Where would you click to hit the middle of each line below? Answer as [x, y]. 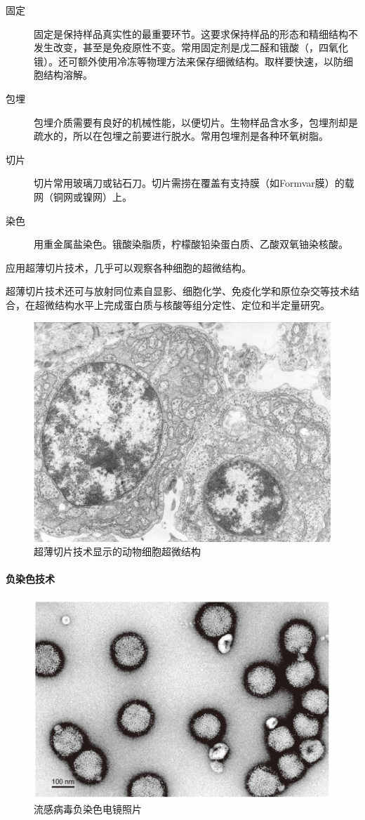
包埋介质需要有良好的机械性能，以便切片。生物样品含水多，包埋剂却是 [196, 122]
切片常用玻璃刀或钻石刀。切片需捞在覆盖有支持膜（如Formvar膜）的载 [194, 183]
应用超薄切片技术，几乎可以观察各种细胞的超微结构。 [128, 267]
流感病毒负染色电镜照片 [88, 808]
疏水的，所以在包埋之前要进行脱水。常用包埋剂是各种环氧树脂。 [181, 136]
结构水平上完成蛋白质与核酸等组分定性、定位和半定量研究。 [192, 304]
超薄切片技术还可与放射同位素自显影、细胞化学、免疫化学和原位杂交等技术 [178, 291]
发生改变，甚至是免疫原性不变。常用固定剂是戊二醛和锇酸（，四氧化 [191, 47]
